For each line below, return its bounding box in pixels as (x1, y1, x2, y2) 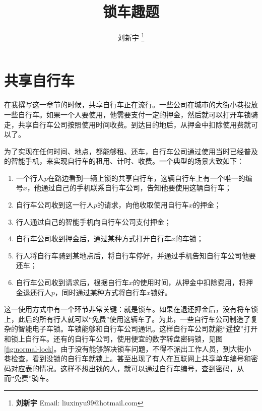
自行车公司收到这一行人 (16, 199, 94, 210)
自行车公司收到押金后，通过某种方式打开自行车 (16, 233, 171, 244)
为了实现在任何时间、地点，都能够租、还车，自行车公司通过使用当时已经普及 (4, 146, 258, 156)
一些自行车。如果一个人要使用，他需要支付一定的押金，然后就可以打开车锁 (4, 109, 251, 119)
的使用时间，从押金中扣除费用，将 (133, 277, 246, 288)
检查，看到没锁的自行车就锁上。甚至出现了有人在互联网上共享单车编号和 (11, 353, 251, 364)
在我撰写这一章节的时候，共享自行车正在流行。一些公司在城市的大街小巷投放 (4, 99, 258, 110)
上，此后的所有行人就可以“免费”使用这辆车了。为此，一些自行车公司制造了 (4, 313, 251, 324)
